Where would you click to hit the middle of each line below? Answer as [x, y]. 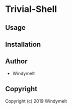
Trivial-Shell [31, 9]
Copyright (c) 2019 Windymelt [36, 101]
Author [16, 61]
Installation [23, 44]
